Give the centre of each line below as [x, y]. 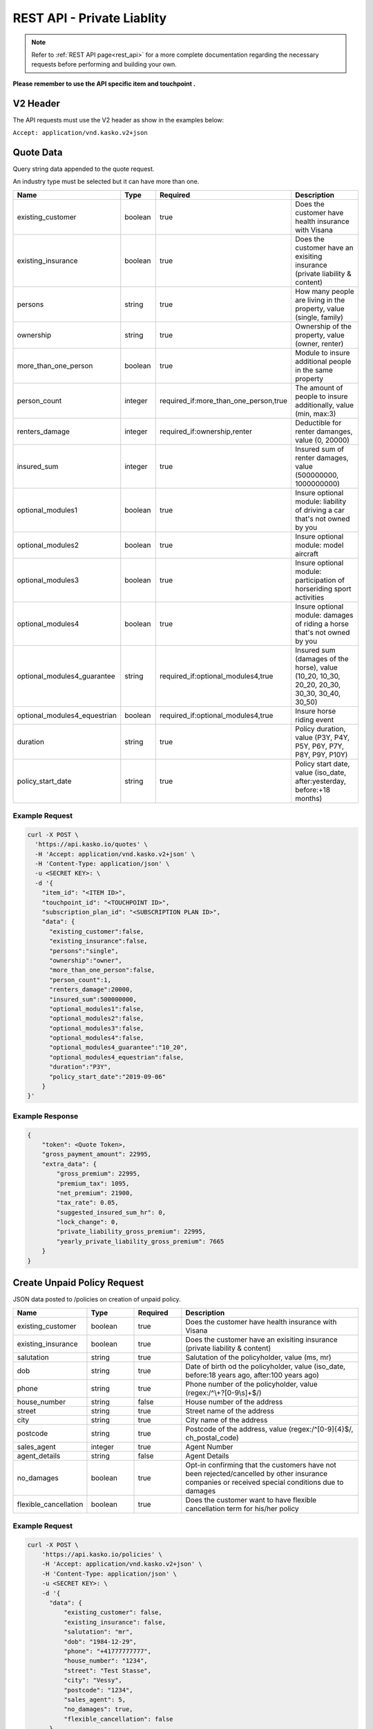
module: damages [324, 615]
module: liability [321, 501]
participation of [320, 580]
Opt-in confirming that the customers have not [261, 1465]
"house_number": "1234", [105, 1661]
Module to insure [322, 353]
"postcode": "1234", [98, 1690]
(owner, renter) [319, 344]
